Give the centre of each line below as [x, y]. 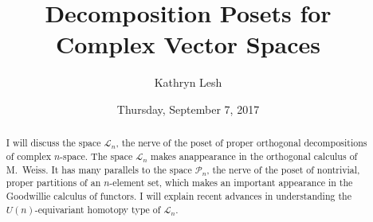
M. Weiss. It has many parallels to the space [99, 169]
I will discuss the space [53, 143]
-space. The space [96, 156]
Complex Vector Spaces [188, 44]
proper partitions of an [53, 183]
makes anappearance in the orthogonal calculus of [254, 156]
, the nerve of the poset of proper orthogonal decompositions [241, 143]
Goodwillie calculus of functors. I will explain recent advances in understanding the [179, 195]
